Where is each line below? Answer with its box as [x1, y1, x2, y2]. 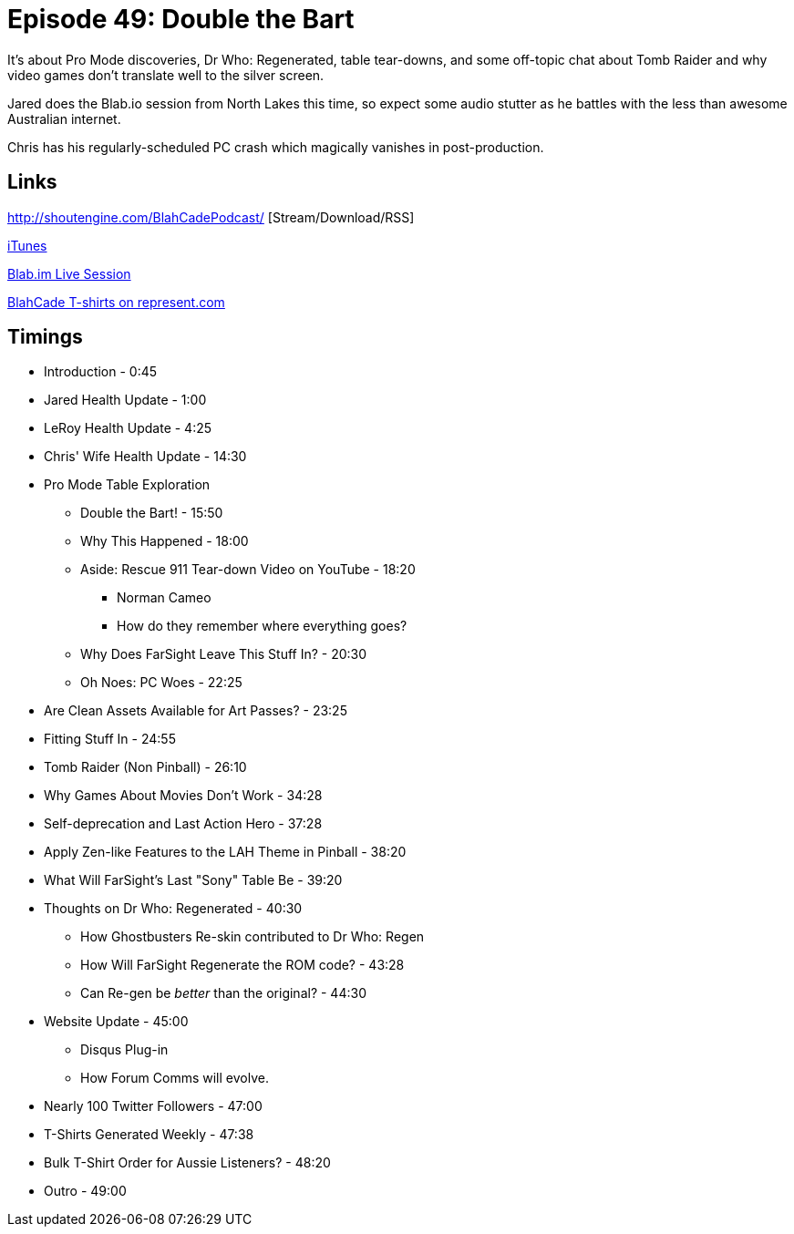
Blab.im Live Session [7, 265, 131, 282]
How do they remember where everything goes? [117, 618, 407, 634]
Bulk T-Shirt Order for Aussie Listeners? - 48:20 [44, 1155, 331, 1171]
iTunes [7, 237, 47, 253]
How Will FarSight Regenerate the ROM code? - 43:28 [80, 957, 405, 973]
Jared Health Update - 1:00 [44, 392, 207, 408]
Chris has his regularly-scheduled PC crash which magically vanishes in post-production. [7, 139, 544, 155]
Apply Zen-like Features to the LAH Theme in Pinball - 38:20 [44, 844, 407, 860]
